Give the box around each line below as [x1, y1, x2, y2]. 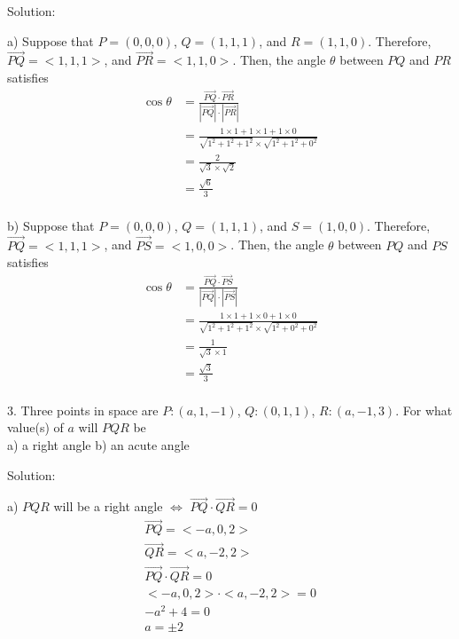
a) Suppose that [7, 31, 94, 50]
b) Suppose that [7, 216, 95, 234]
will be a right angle [53, 497, 163, 516]
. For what [395, 400, 453, 419]
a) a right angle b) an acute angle [7, 436, 190, 454]
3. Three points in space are [7, 400, 159, 419]
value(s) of [7, 418, 64, 437]
